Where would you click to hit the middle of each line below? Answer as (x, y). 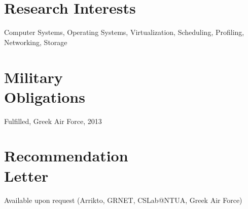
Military (33, 77)
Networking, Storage (36, 42)
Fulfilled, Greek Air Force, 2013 (53, 121)
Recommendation (66, 156)
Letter (26, 175)
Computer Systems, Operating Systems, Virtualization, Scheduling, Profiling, (124, 32)
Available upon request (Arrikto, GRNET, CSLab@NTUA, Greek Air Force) (123, 200)
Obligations (45, 96)
